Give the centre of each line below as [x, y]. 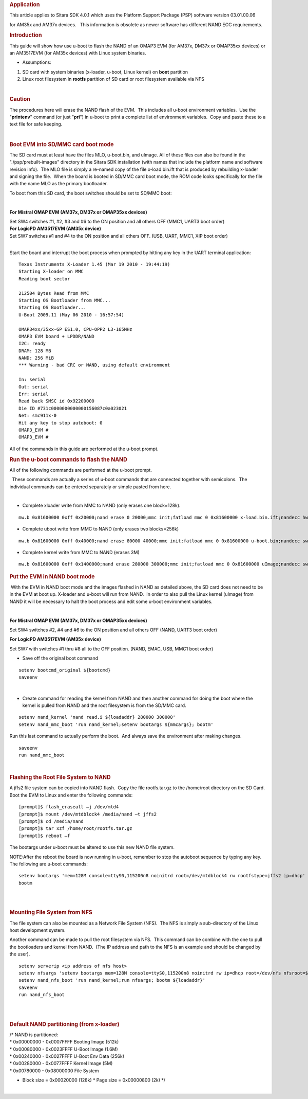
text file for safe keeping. [36, 124]
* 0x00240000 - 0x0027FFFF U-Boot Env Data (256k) [67, 1056]
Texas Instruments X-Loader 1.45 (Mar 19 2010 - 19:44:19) [94, 264]
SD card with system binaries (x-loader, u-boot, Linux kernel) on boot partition [105, 72]
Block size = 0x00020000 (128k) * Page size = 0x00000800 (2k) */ [94, 1080]
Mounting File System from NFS [51, 912]
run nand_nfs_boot [42, 995]
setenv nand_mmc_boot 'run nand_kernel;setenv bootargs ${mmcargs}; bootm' [116, 724]
